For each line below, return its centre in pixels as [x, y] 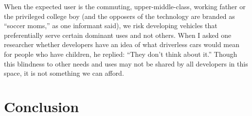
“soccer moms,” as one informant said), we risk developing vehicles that [111, 25]
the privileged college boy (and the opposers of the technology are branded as [119, 16]
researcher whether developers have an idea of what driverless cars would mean [122, 44]
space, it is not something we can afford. [64, 73]
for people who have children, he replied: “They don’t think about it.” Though [121, 54]
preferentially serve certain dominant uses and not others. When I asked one [118, 35]
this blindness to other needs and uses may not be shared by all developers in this [126, 63]
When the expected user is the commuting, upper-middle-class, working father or [125, 6]
